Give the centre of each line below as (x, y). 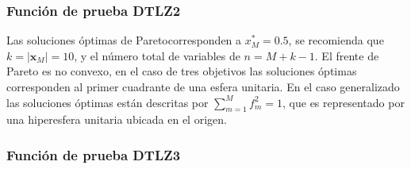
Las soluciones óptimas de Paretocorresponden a (124, 40)
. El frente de (347, 55)
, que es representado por (344, 102)
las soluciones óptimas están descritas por (108, 102)
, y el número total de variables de (157, 55)
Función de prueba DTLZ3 (94, 154)
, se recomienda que (336, 40)
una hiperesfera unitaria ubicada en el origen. (117, 119)
